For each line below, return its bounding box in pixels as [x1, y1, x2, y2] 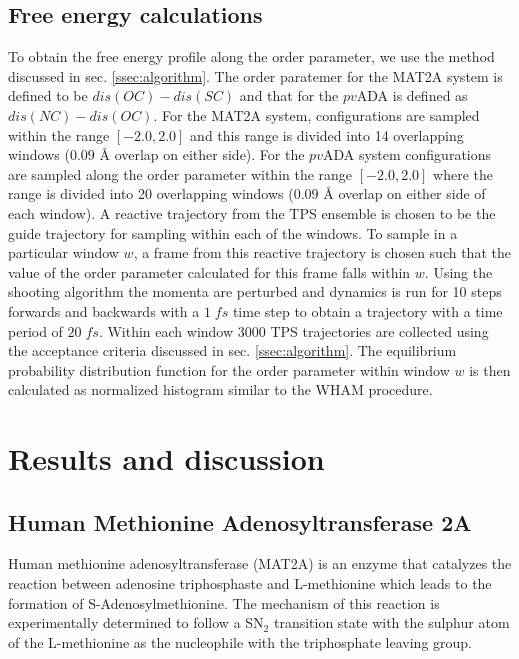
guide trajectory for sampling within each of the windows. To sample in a [8, 222, 458, 243]
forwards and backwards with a [8, 300, 200, 321]
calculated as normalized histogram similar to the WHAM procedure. [8, 379, 433, 400]
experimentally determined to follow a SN [8, 612, 264, 633]
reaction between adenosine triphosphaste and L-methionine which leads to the [8, 573, 492, 594]
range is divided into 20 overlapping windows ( [8, 183, 294, 204]
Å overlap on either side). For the [99, 144, 305, 165]
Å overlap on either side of [323, 183, 486, 204]
